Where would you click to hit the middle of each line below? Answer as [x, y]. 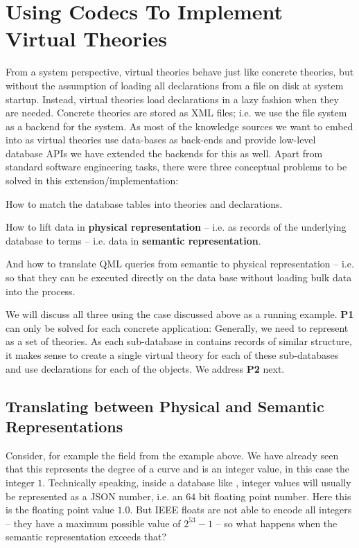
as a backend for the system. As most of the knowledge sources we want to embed [179, 126]
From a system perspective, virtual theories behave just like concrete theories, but [180, 72]
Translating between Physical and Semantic [165, 406]
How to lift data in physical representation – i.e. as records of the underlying [176, 227]
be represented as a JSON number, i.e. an [94, 496]
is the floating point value [60, 510]
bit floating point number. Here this [275, 496]
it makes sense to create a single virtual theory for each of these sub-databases [172, 355]
